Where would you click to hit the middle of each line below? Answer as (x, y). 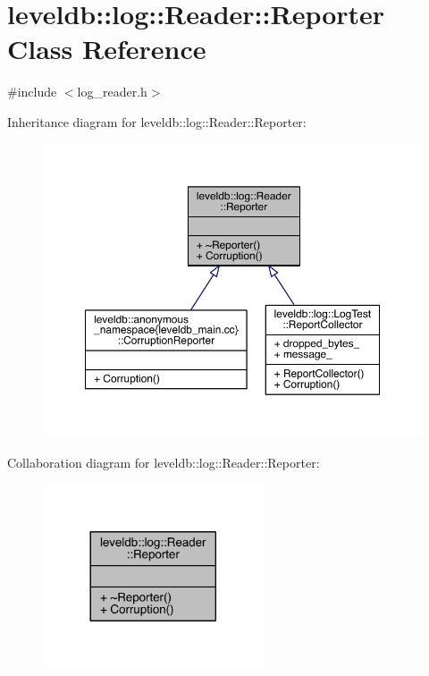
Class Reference (107, 49)
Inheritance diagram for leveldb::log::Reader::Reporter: (157, 121)
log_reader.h (112, 92)
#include (32, 92)
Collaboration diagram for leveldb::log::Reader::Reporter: (164, 462)
